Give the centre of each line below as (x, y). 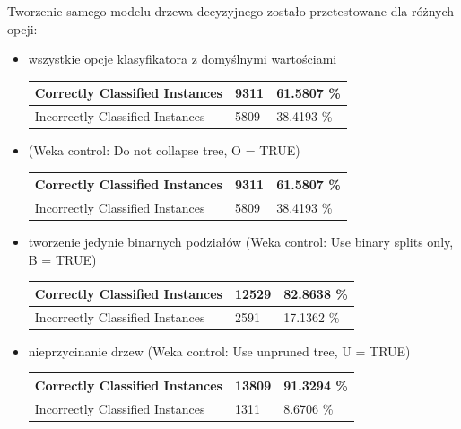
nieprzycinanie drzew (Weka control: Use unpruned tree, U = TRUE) (219, 350)
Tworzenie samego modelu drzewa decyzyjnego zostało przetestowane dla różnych (231, 11)
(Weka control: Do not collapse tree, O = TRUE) (164, 150)
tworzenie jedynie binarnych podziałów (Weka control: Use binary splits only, (241, 242)
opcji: (22, 28)
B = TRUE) (62, 259)
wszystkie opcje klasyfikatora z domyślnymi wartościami (183, 59)
